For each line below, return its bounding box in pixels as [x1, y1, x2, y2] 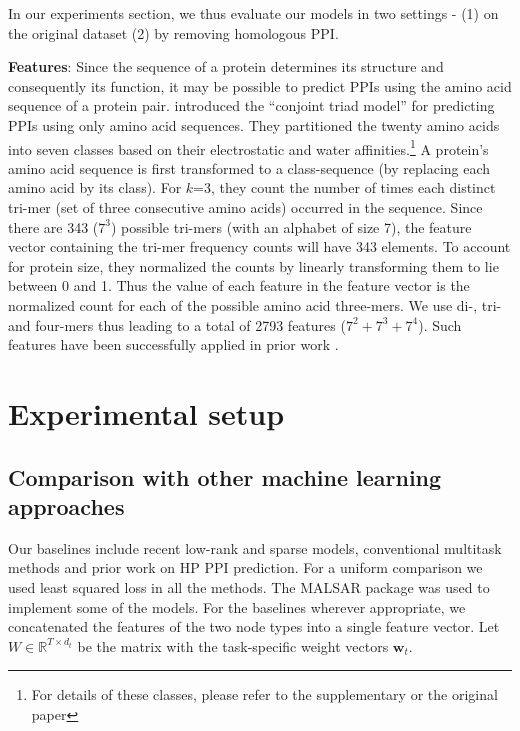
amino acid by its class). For [8, 177, 182, 198]
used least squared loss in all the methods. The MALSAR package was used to [8, 576, 490, 597]
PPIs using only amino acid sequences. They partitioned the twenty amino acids [8, 114, 500, 135]
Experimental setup [8, 392, 285, 433]
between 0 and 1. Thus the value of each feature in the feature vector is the [8, 275, 470, 296]
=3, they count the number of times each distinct [193, 177, 496, 198]
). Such [418, 314, 462, 335]
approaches [8, 490, 125, 521]
